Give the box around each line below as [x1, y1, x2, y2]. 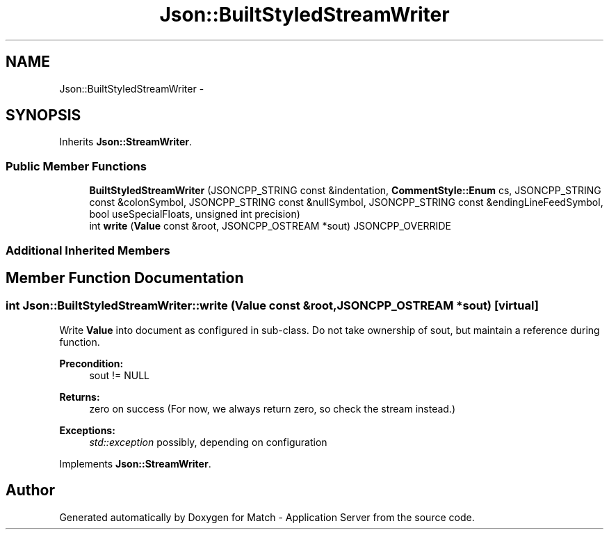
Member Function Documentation [6, 269, 244, 287]
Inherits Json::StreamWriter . [59, 136, 193, 148]
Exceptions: [59, 424, 115, 436]
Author [6, 481, 55, 500]
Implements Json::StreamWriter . [59, 457, 211, 470]
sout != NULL [89, 369, 149, 381]
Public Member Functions [6, 159, 147, 173]
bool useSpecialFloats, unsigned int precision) [89, 208, 300, 221]
